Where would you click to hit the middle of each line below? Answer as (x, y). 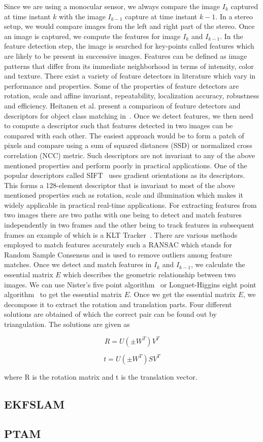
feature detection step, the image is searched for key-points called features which (129, 46)
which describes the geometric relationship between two (150, 274)
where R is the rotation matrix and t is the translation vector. (101, 376)
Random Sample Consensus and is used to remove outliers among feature (118, 254)
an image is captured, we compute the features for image (92, 36)
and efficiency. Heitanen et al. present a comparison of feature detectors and (122, 105)
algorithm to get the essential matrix (63, 294)
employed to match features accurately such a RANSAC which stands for (118, 245)
